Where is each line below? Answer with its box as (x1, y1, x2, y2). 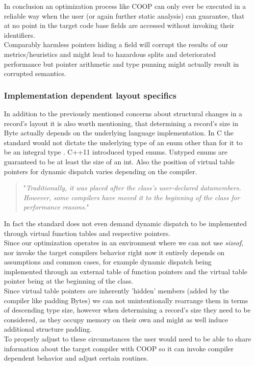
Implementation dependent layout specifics (4, 89, 177, 101)
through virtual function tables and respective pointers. (4, 228, 171, 238)
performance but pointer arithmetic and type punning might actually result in (4, 58, 239, 69)
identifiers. (4, 29, 35, 40)
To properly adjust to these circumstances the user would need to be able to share (4, 334, 251, 344)
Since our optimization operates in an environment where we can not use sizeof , (4, 237, 243, 248)
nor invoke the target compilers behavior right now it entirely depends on (4, 247, 225, 257)
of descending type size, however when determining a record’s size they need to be (4, 305, 251, 315)
